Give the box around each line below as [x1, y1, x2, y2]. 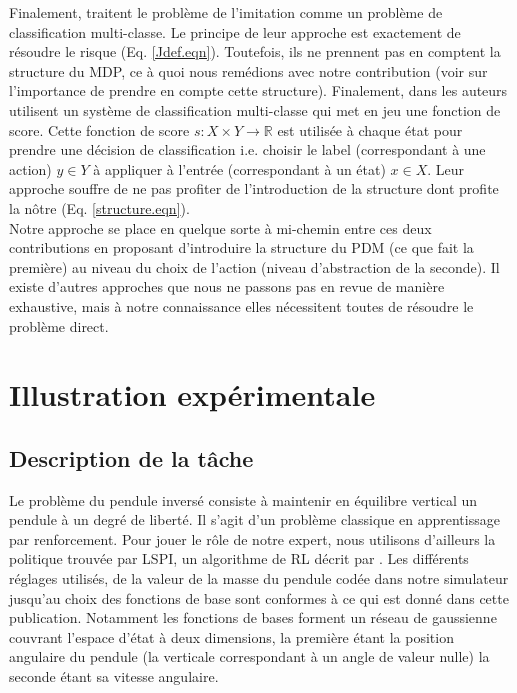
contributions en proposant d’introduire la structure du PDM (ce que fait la [9, 237, 474, 258]
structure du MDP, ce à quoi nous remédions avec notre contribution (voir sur [9, 60, 488, 81]
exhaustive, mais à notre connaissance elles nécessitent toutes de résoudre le [9, 295, 474, 316]
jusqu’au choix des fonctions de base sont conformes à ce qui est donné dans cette [9, 587, 509, 608]
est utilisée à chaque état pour [277, 119, 463, 140]
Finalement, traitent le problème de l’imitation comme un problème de [9, 2, 443, 22]
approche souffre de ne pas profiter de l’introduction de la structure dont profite [9, 178, 499, 199]
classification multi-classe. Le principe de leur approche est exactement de [9, 21, 461, 42]
